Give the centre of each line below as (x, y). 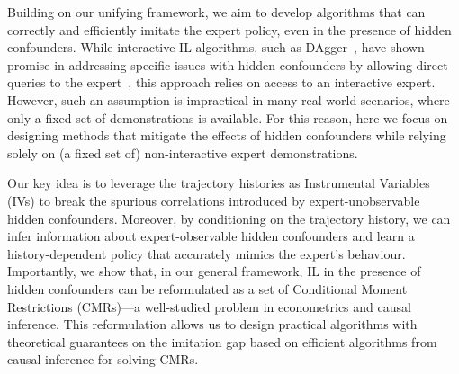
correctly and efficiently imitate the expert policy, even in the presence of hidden (229, 29)
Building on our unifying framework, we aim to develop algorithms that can (216, 12)
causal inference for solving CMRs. (103, 359)
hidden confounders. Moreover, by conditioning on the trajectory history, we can (229, 218)
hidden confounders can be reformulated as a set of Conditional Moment (207, 288)
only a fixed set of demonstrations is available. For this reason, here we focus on (228, 117)
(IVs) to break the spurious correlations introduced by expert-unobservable (214, 200)
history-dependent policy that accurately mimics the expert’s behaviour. (207, 253)
